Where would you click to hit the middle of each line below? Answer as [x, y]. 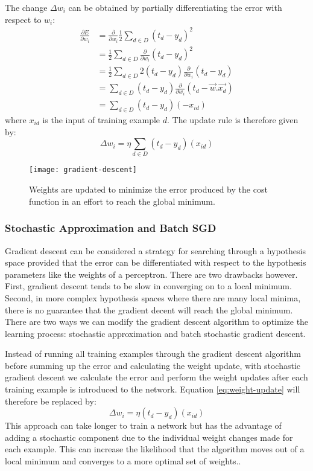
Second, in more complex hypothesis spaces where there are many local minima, [153, 297]
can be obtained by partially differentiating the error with [175, 7]
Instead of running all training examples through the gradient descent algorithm [153, 354]
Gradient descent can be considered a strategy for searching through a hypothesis [155, 250]
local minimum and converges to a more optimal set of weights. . [123, 461]
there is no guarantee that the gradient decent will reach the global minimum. [149, 309]
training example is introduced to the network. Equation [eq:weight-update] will [153, 389]
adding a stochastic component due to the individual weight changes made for [149, 437]
